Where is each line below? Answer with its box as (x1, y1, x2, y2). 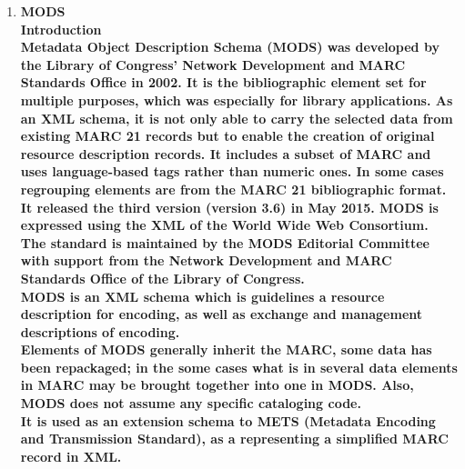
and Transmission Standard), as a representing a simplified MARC (20, 429, 449, 448)
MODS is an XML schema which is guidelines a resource (20, 286, 385, 305)
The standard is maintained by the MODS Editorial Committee (20, 233, 430, 252)
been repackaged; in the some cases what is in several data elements (20, 357, 458, 376)
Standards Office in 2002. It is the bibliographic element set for (20, 73, 427, 92)
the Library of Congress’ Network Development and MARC (20, 55, 406, 74)
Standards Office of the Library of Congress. (20, 268, 305, 287)
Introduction (20, 19, 102, 38)
